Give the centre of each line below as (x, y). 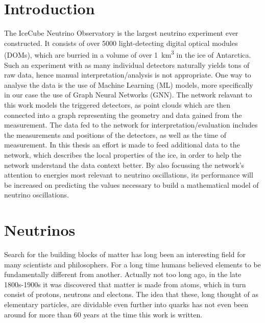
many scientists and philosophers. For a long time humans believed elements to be (132, 264)
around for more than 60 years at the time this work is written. (103, 314)
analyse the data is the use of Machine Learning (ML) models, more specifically (129, 84)
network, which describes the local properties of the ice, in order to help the (123, 154)
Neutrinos (40, 230)
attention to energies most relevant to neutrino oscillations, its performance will (129, 175)
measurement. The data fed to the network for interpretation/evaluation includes (131, 125)
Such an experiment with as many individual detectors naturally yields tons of (127, 65)
